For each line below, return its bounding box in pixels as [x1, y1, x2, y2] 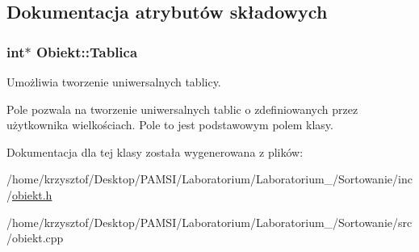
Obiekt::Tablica [36, 41, 138, 61]
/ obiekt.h [6, 186, 52, 203]
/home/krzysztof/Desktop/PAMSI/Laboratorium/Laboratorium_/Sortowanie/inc [6, 170, 413, 187]
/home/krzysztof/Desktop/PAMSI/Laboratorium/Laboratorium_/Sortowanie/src [6, 213, 413, 230]
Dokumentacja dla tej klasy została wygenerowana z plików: [6, 143, 304, 160]
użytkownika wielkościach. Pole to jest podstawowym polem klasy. [6, 116, 333, 133]
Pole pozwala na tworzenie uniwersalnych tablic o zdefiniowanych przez [6, 100, 358, 117]
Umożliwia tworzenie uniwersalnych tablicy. [6, 73, 221, 90]
